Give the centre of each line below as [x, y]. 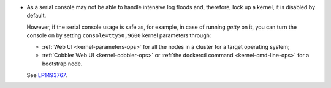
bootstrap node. [62, 64]
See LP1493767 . [47, 75]
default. [36, 16]
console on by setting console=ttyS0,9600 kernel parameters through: [119, 35]
